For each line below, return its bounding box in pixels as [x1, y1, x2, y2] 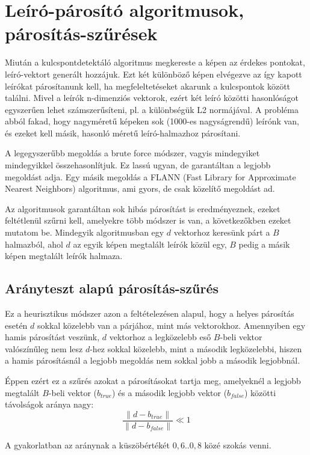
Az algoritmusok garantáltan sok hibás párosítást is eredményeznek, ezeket [5, 202, 281, 215]
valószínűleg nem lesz [5, 342, 83, 355]
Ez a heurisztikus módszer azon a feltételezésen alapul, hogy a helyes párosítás [5, 307, 294, 320]
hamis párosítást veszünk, [5, 331, 100, 343]
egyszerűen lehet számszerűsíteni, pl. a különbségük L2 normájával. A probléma [5, 103, 299, 115]
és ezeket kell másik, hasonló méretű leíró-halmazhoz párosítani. [5, 126, 241, 139]
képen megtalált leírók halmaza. [5, 249, 123, 262]
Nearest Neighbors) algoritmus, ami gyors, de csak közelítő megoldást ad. [5, 182, 275, 195]
